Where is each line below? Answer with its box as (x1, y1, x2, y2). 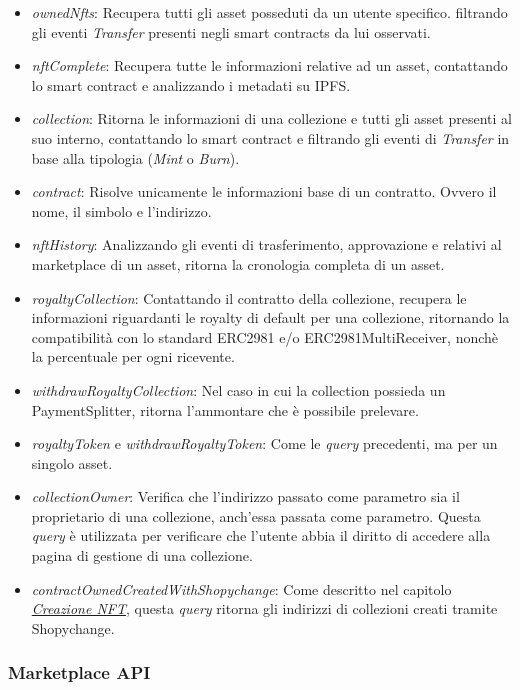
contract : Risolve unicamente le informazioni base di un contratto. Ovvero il (31, 181, 497, 202)
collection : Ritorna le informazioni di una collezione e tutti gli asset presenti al (31, 108, 512, 129)
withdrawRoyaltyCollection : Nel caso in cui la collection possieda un (31, 379, 446, 400)
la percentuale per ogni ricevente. (31, 346, 235, 367)
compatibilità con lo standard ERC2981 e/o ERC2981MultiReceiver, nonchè (31, 326, 499, 347)
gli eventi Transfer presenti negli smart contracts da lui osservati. (31, 21, 431, 42)
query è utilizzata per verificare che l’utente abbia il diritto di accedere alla (31, 525, 491, 546)
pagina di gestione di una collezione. (31, 545, 253, 566)
